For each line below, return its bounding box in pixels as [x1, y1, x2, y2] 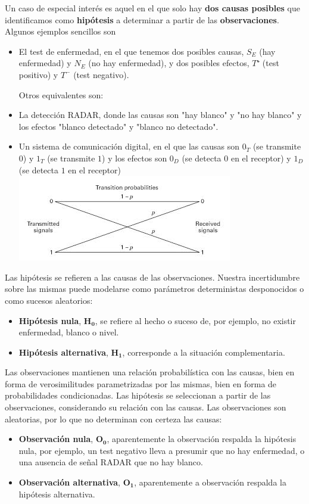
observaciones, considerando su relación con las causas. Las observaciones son [5, 401, 286, 413]
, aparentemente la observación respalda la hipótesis [107, 433, 296, 445]
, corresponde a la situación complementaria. [122, 346, 285, 358]
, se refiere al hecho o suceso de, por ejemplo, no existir [95, 314, 296, 326]
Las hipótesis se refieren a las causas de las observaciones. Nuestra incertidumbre [5, 270, 300, 283]
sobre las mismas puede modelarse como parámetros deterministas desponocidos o [5, 282, 304, 295]
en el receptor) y [230, 151, 291, 164]
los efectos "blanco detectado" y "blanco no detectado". [18, 120, 219, 132]
